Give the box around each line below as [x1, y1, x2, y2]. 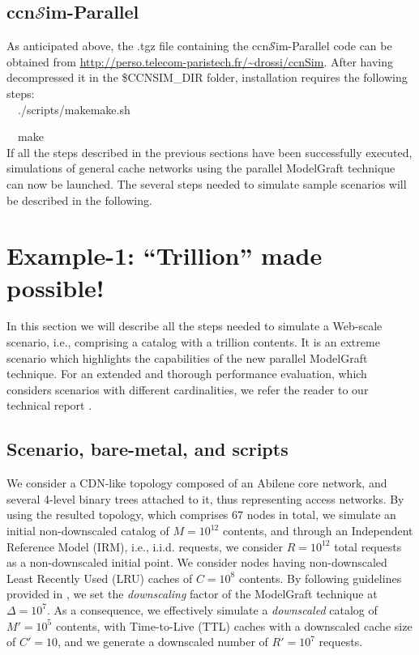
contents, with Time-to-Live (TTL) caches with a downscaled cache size [55, 617, 413, 634]
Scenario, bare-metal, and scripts [6, 436, 289, 461]
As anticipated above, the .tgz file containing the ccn [6, 37, 269, 54]
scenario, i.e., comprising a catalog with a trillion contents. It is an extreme [6, 334, 380, 351]
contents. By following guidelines [238, 569, 402, 586]
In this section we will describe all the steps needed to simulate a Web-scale [6, 317, 383, 334]
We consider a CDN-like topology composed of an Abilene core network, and [6, 474, 387, 491]
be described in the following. [6, 191, 152, 208]
